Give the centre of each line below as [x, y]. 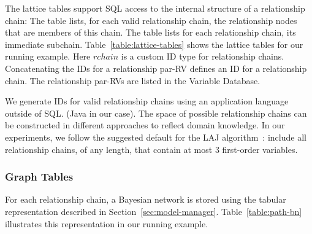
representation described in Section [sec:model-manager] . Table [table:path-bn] [154, 211]
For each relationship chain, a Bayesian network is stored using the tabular [146, 199]
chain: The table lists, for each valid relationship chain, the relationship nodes [151, 20]
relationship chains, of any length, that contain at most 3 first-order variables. [151, 149]
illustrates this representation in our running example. [107, 223]
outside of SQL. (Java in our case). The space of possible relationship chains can [156, 113]
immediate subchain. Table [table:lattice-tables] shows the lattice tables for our [154, 44]
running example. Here [48, 56]
